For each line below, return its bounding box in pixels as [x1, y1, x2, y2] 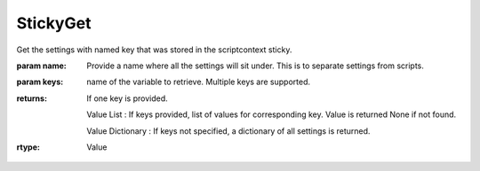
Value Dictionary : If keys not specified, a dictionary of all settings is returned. [86, 125, 371, 136]
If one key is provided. [86, 93, 168, 104]
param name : [16, 60, 67, 71]
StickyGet [16, 13, 92, 33]
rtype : [16, 142, 40, 152]
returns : [16, 93, 48, 104]
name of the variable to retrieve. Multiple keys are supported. [86, 76, 311, 88]
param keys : [16, 76, 64, 88]
